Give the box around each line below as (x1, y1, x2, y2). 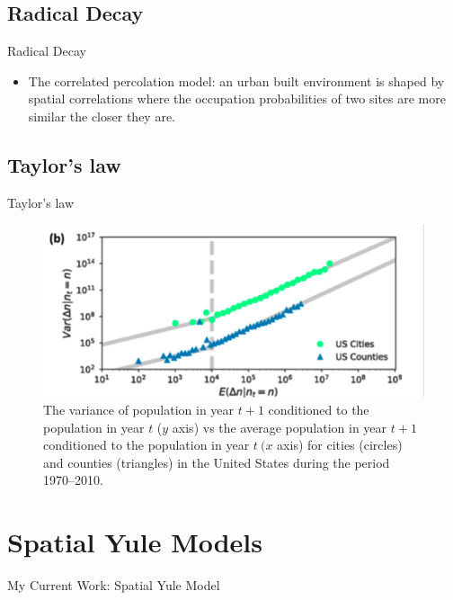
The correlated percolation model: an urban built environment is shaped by (28, 71, 445, 90)
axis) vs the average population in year (172, 417, 387, 436)
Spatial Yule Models (7, 524, 263, 560)
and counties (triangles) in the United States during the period (43, 452, 390, 471)
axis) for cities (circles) (277, 435, 403, 454)
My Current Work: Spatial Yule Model (7, 576, 220, 595)
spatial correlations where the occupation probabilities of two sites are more (28, 89, 446, 108)
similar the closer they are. (28, 106, 175, 125)
